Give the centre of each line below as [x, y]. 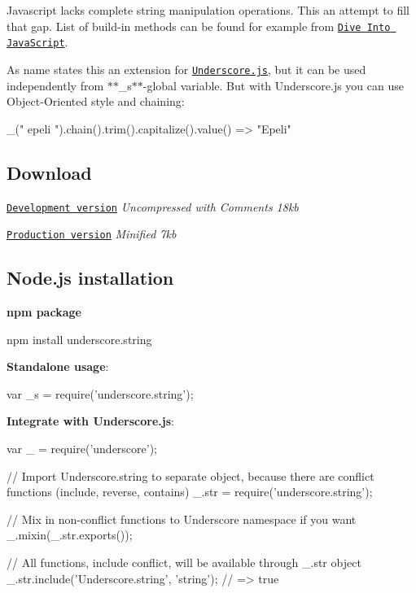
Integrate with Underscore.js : [90, 421]
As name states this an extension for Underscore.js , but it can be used [186, 69]
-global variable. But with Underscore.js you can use [273, 85]
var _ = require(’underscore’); [82, 449]
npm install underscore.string [79, 339]
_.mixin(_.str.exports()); [70, 535]
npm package [44, 312]
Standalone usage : [58, 366]
